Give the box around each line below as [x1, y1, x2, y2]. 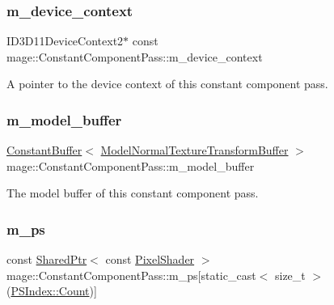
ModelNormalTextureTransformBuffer [100, 142, 289, 159]
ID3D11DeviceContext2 [6, 32, 124, 49]
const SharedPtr [6, 251, 87, 268]
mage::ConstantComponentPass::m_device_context [6, 48, 263, 65]
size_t [274, 266, 306, 283]
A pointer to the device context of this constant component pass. [6, 75, 328, 92]
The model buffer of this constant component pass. [6, 184, 259, 201]
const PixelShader [105, 251, 195, 268]
